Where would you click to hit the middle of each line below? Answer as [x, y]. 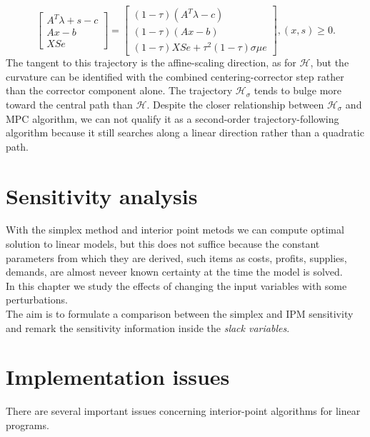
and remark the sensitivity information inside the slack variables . [148, 327]
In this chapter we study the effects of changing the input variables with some [176, 285]
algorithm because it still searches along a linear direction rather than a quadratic [185, 132]
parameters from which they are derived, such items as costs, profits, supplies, [176, 257]
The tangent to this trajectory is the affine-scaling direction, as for [151, 62]
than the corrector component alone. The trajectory [119, 90]
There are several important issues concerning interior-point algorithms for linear [183, 411]
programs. [27, 425]
